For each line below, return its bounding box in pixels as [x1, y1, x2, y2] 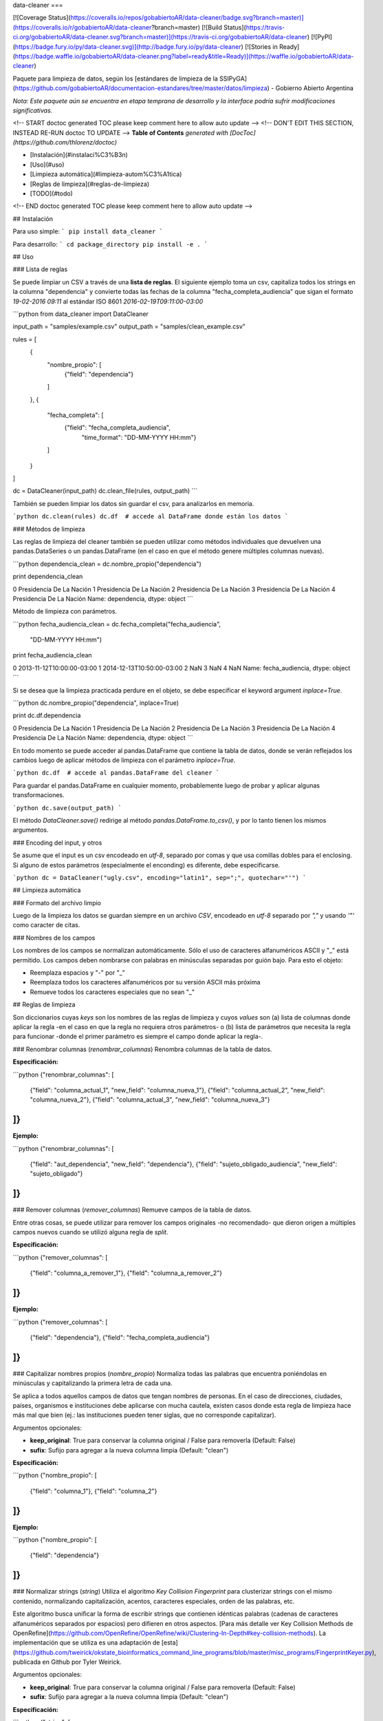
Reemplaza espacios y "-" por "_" [30, 969, 125, 977]
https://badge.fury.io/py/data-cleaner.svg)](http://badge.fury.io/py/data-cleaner [14, 42, 241, 51]
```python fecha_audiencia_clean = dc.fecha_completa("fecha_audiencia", [12, 620, 221, 628]
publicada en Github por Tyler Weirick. [12, 1658, 122, 1666]
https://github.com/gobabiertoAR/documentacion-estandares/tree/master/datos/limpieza [14, 84, 267, 92]
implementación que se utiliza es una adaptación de [12, 1638, 160, 1647]
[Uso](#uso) [30, 160, 65, 169]
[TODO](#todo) [30, 189, 74, 198]
